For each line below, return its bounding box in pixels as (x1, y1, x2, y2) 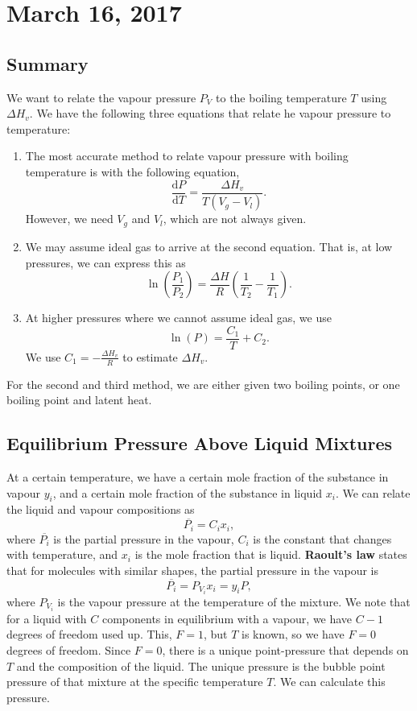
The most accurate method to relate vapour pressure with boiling (25, 147, 349, 164)
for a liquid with (6, 610, 87, 626)
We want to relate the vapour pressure (6, 89, 196, 105)
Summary (6, 51, 89, 76)
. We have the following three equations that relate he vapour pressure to (29, 105, 391, 122)
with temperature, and (6, 546, 118, 563)
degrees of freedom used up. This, (6, 626, 172, 643)
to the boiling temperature (216, 89, 347, 105)
